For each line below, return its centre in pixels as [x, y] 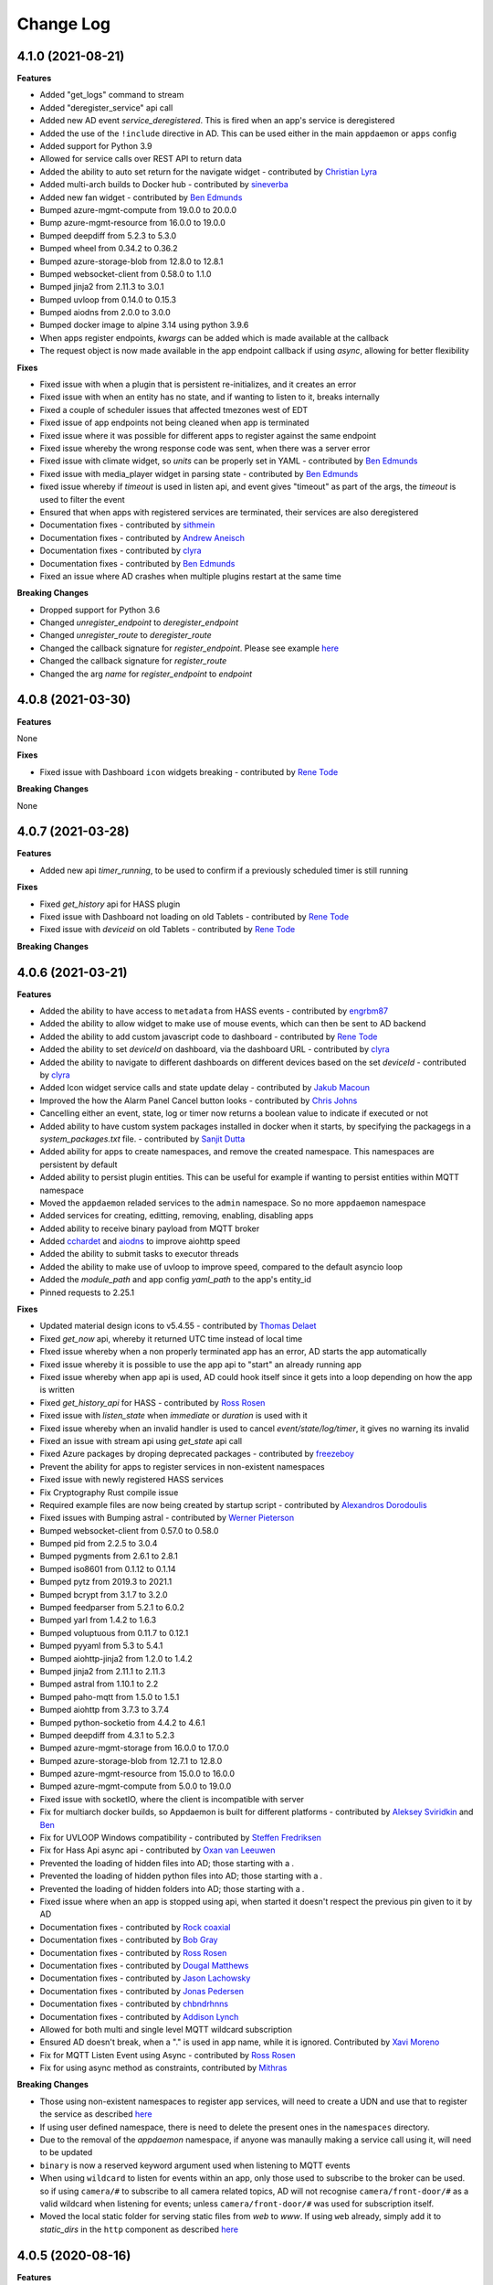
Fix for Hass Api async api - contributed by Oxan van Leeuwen [157, 1850]
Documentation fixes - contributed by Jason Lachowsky [145, 1978]
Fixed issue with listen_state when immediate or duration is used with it [173, 1416]
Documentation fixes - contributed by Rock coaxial [135, 1927]
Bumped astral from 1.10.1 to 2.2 [99, 1684]
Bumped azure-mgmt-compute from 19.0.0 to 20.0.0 [138, 209]
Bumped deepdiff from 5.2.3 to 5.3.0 [108, 235]
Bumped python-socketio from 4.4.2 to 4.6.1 [122, 1722]
